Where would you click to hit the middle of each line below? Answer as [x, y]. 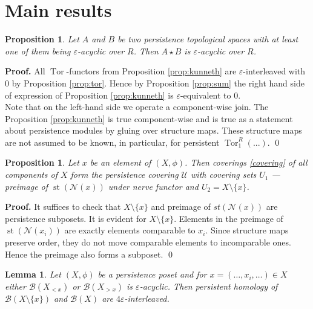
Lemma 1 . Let [33, 274]
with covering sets [224, 174]
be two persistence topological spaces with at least [208, 39]
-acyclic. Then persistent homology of [209, 286]
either [15, 286]
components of [31, 174]
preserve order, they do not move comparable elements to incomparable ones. [148, 242]
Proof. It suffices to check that [63, 207]
